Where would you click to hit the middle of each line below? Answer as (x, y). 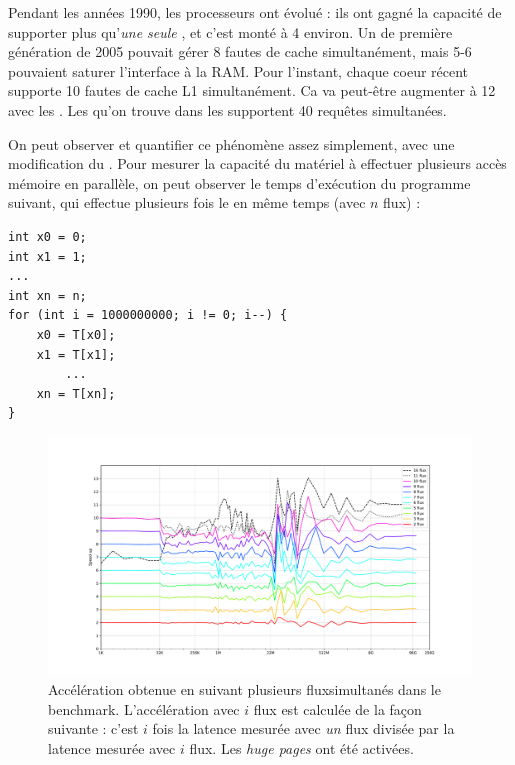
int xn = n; (47, 295)
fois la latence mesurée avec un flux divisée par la (303, 728)
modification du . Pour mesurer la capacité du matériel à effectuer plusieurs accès (257, 163)
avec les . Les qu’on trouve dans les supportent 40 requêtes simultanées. (227, 109)
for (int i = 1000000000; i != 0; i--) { (148, 315)
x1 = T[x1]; (76, 354)
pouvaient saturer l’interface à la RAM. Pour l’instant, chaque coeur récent (238, 70)
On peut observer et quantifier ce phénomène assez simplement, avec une (231, 143)
